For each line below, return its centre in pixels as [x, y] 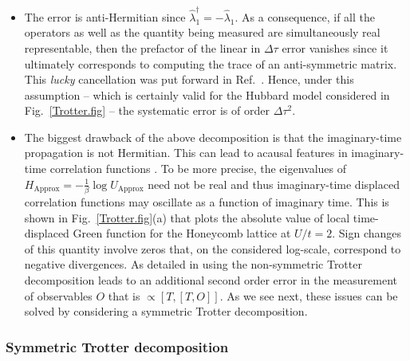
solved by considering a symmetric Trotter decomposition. [166, 311]
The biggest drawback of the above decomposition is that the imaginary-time [213, 137]
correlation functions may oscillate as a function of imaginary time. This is [207, 201]
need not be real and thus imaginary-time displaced [274, 184]
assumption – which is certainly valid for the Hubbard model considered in [207, 94]
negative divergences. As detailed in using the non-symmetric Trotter [193, 264]
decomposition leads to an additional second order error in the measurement [211, 279]
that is [124, 295]
